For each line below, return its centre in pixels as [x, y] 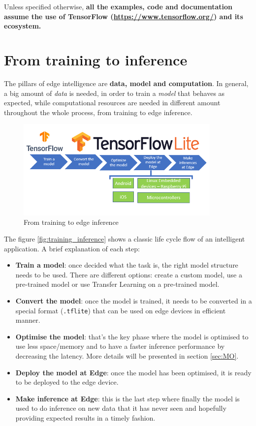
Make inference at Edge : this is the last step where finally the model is [128, 398]
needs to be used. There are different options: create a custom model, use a [129, 274]
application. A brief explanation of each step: [72, 248]
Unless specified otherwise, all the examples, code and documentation [118, 6]
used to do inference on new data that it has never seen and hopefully [121, 408]
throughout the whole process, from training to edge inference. [98, 112]
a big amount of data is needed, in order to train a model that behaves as [114, 93]
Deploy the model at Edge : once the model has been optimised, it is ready [133, 372]
